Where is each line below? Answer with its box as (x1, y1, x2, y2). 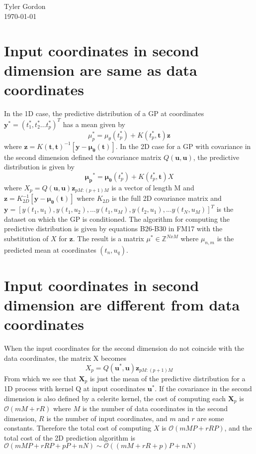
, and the (224, 423, 252, 433)
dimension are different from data (4, 295, 240, 315)
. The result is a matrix (73, 233, 144, 244)
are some (197, 413, 224, 423)
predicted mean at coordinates (4, 244, 96, 255)
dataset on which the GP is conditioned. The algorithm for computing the (4, 213, 230, 224)
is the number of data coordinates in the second (82, 403, 228, 414)
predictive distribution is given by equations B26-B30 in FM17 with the (4, 223, 223, 234)
